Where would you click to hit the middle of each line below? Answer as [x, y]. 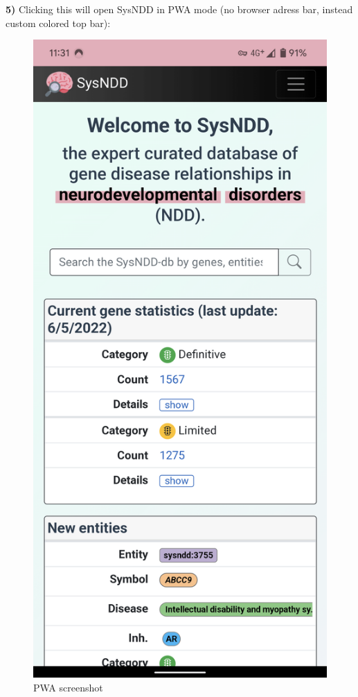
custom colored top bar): [58, 23]
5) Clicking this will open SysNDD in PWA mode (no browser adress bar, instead [179, 9]
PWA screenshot [68, 687]
